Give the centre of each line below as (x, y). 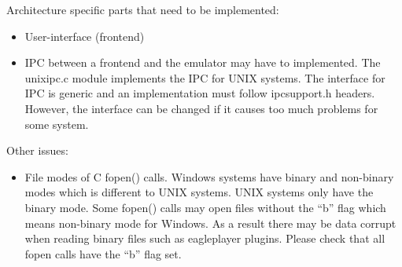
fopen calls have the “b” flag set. (103, 253)
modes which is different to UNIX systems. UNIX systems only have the (199, 192)
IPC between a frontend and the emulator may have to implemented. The (203, 62)
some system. (57, 124)
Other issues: (37, 150)
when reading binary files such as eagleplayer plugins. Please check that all (205, 238)
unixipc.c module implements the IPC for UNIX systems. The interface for (205, 77)
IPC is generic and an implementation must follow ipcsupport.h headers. (200, 93)
